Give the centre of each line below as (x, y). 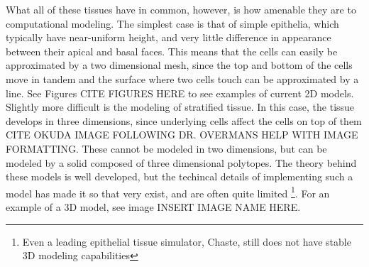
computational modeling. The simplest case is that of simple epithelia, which (172, 23)
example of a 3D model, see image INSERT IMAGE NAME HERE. (153, 206)
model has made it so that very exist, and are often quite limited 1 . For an (168, 192)
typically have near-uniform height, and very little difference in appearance (169, 37)
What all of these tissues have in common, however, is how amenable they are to (181, 9)
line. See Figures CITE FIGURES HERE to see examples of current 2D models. (180, 93)
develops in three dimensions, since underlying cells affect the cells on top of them (184, 120)
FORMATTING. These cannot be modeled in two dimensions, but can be (166, 148)
